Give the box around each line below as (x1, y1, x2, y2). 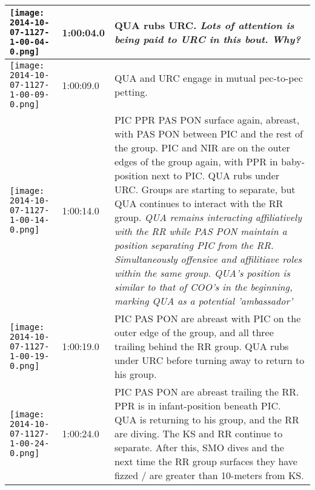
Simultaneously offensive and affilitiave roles (114, 252, 302, 266)
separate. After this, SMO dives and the (114, 440, 284, 454)
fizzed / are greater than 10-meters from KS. (114, 468, 304, 482)
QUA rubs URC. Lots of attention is (114, 18, 294, 32)
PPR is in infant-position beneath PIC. (114, 399, 281, 412)
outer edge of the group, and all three (114, 325, 274, 339)
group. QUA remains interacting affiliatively (114, 210, 302, 224)
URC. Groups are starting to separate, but (114, 182, 296, 196)
